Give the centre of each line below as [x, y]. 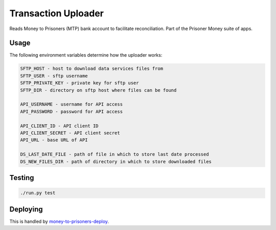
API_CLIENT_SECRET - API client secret [70, 133]
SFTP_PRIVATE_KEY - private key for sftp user [79, 83]
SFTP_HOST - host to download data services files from [92, 69]
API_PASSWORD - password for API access [71, 111]
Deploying [26, 209]
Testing [22, 178]
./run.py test [38, 193]
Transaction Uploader [57, 13]
